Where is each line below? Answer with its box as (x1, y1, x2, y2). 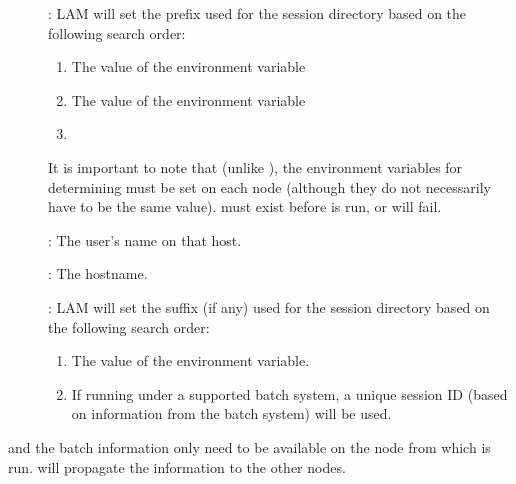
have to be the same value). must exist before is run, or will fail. (48, 196, 442, 217)
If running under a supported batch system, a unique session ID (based (71, 383, 508, 404)
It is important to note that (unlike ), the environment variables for (48, 156, 463, 177)
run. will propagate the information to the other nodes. (8, 456, 346, 477)
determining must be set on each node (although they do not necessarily (48, 176, 491, 197)
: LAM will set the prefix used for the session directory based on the (48, 3, 467, 23)
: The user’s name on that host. (48, 229, 242, 250)
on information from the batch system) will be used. (71, 403, 392, 424)
